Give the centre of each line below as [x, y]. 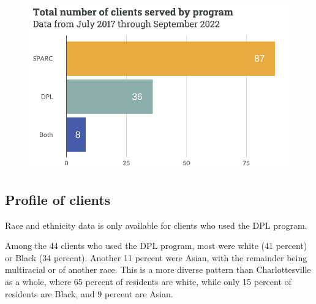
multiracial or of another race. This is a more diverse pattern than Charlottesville [158, 269]
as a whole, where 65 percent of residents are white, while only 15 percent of [148, 281]
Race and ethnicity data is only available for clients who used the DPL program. [156, 225]
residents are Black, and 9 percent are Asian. [89, 293]
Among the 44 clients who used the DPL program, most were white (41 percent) [156, 246]
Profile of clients [58, 199]
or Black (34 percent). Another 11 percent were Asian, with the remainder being [156, 257]
